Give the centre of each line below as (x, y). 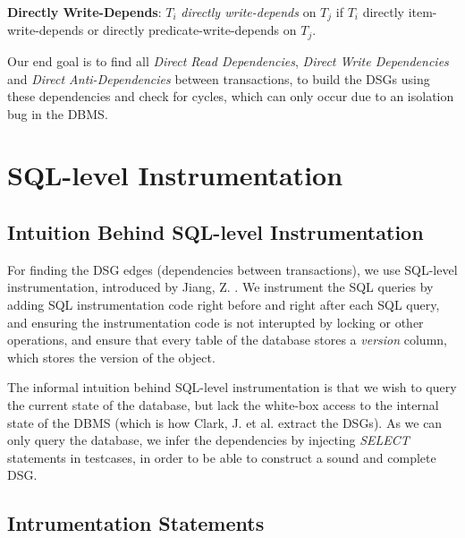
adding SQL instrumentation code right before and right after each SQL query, (224, 305)
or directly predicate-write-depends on (192, 30)
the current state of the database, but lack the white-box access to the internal (223, 405)
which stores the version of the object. (111, 357)
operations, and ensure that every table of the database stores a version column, (227, 340)
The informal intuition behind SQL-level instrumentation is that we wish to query (232, 387)
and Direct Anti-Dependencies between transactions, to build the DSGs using (219, 78)
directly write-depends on (249, 12)
